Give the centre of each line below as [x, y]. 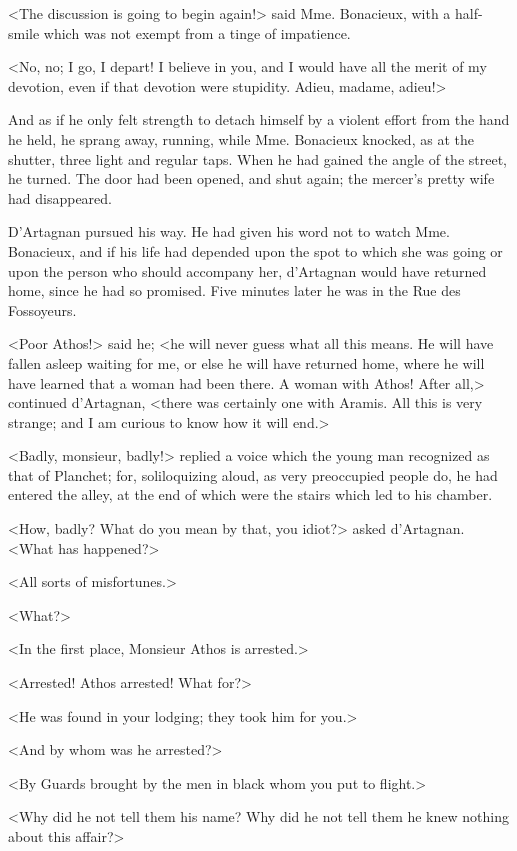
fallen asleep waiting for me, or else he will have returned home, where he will [246, 362]
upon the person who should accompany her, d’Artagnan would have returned [247, 270]
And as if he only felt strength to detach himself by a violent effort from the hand [259, 119]
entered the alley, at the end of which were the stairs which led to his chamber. [250, 494]
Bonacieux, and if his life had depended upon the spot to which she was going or [255, 250]
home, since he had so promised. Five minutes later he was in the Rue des [234, 290]
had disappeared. [60, 197]
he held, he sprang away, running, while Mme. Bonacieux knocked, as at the [241, 138]
